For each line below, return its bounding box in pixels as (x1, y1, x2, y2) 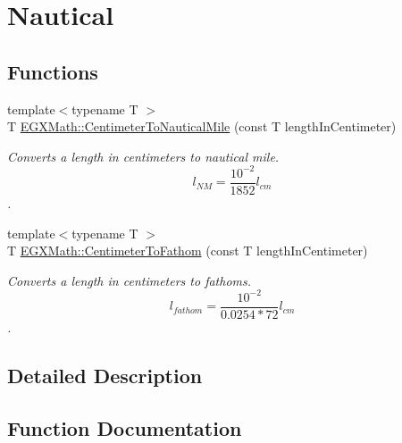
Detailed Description (7, 361, 203, 389)
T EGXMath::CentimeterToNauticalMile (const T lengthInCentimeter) (7, 117, 397, 136)
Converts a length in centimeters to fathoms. (7, 271, 252, 289)
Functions (7, 57, 98, 85)
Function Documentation (7, 414, 242, 441)
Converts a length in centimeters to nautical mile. (7, 146, 280, 165)
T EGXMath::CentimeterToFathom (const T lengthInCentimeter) (7, 241, 368, 260)
